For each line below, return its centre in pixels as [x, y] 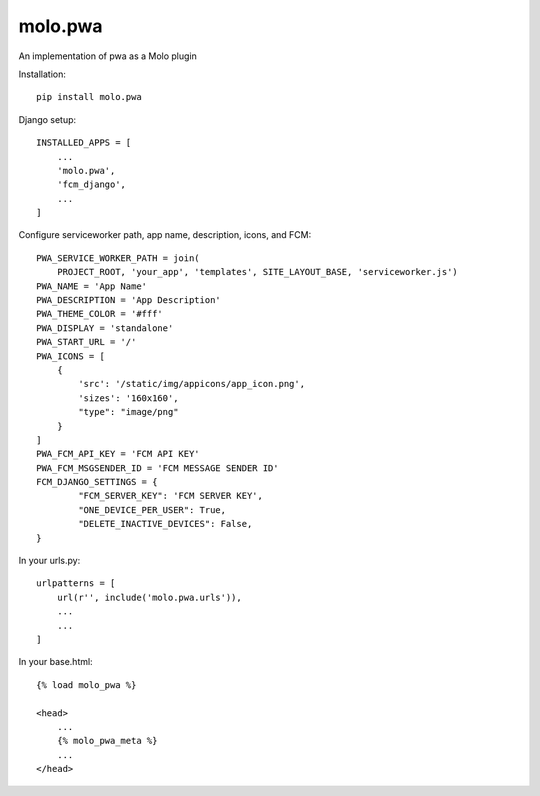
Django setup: [47, 119]
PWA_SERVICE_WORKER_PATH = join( [118, 258]
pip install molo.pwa [89, 97]
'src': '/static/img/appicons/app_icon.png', [191, 384]
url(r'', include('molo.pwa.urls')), [149, 597]
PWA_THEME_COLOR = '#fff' [100, 314]
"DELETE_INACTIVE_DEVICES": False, [165, 524]
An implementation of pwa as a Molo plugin [107, 56]
